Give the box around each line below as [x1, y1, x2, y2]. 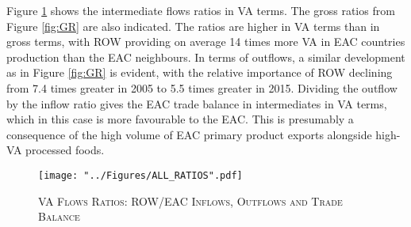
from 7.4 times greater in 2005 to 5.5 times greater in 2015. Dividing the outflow [6, 79, 398, 96]
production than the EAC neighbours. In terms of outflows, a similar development [6, 48, 405, 65]
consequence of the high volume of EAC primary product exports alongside [6, 126, 372, 142]
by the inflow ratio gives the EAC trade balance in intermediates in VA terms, [6, 95, 387, 112]
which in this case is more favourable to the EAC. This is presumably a [6, 111, 354, 127]
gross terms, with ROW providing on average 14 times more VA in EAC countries [6, 33, 405, 50]
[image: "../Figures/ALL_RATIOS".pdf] [38, 169, 243, 181]
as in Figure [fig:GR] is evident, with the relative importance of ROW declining [6, 64, 393, 81]
